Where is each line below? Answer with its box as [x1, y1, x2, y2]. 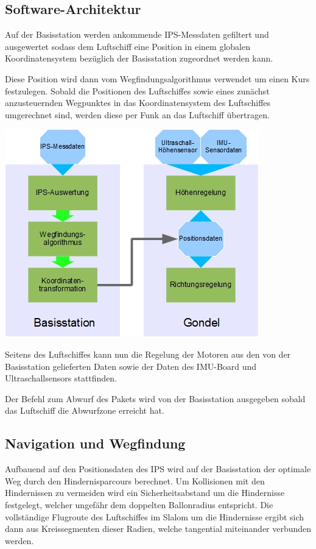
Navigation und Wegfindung [5, 434, 186, 453]
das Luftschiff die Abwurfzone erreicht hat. [5, 404, 164, 417]
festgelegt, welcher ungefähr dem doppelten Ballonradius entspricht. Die [5, 498, 273, 511]
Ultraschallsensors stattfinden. [5, 372, 118, 384]
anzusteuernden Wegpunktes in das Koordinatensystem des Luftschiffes [5, 96, 271, 109]
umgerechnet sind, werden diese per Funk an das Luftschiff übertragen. [5, 108, 270, 121]
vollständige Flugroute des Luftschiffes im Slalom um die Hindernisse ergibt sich [5, 510, 304, 523]
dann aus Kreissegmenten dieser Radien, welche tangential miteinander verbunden [5, 522, 312, 535]
